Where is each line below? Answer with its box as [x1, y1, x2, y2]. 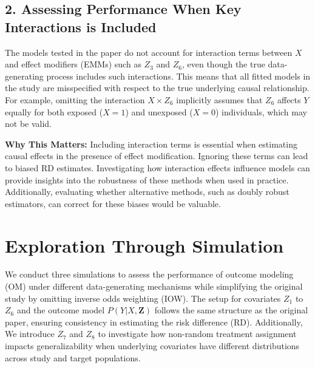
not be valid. [5, 117, 52, 130]
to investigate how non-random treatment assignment [98, 327, 297, 340]
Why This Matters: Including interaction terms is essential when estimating [5, 137, 297, 150]
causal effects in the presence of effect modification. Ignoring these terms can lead [5, 149, 308, 162]
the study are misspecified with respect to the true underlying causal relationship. [5, 81, 310, 94]
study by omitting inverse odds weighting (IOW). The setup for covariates [5, 291, 281, 304]
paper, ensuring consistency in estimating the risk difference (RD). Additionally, [5, 315, 303, 328]
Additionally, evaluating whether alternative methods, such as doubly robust [5, 185, 290, 198]
